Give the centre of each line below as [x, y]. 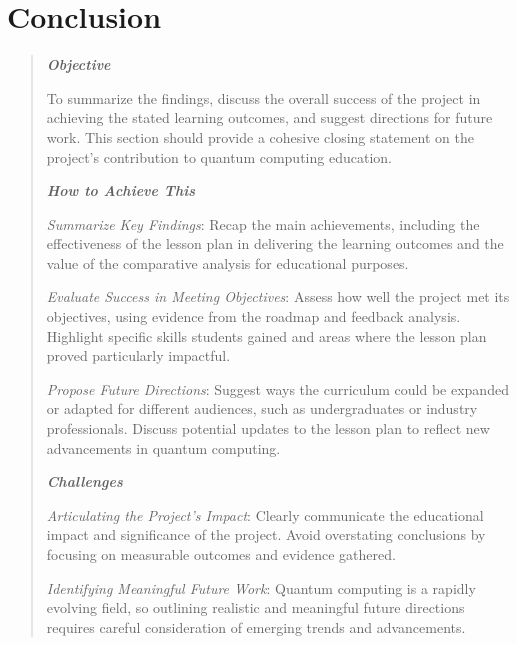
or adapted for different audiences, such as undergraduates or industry [262, 408]
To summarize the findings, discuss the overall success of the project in [263, 97]
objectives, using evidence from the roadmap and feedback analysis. [253, 316]
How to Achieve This [120, 190]
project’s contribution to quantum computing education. [219, 156]
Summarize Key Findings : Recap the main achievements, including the [263, 223]
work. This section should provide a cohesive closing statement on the [260, 136]
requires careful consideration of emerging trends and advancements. [256, 626]
